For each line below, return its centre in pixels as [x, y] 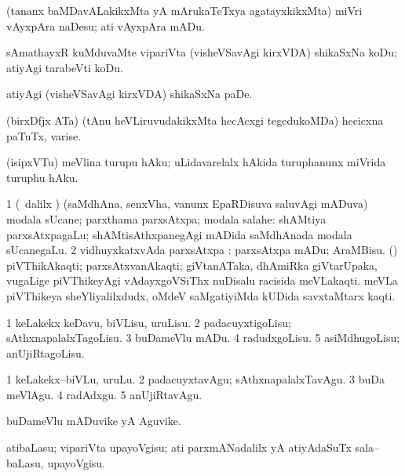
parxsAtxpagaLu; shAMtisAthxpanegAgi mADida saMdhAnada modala [179, 234]
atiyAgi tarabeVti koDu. [65, 67]
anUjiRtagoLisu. [46, 352]
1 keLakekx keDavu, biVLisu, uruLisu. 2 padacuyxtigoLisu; [149, 322]
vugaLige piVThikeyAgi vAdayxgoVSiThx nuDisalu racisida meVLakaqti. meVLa [202, 280]
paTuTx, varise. [44, 135]
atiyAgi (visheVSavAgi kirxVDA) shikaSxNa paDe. [130, 94]
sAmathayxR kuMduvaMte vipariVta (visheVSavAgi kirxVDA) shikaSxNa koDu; [202, 52]
